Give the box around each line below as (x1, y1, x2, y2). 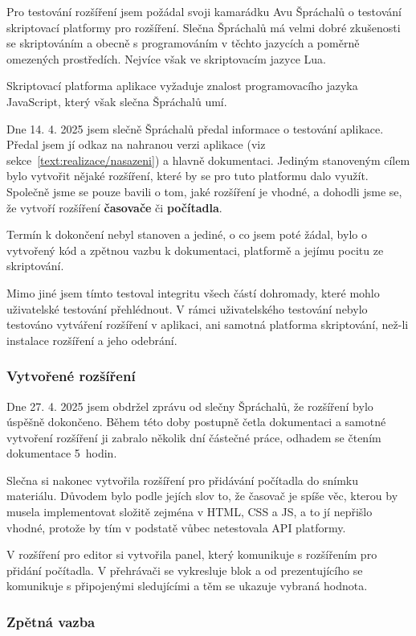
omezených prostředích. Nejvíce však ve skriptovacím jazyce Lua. (6, 50, 326, 67)
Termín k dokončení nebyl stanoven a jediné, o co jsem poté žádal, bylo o (6, 226, 367, 243)
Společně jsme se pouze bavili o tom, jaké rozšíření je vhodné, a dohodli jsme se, (6, 183, 402, 199)
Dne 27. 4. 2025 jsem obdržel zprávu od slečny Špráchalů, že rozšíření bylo (6, 397, 373, 414)
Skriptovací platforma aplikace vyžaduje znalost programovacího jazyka (6, 77, 358, 94)
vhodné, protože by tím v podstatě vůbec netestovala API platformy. (6, 519, 346, 535)
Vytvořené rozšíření (6, 366, 136, 386)
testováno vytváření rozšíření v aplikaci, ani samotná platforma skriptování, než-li (6, 316, 409, 333)
